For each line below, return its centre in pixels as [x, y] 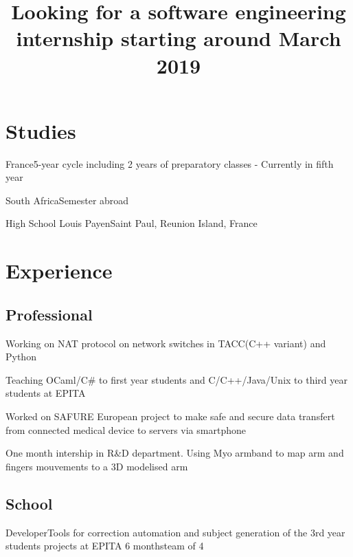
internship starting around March [179, 38]
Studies [41, 130]
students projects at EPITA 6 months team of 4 [105, 546]
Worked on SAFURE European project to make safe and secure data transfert [170, 416]
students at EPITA [46, 393]
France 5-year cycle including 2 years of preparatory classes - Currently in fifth [170, 163]
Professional [49, 314]
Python [21, 357]
